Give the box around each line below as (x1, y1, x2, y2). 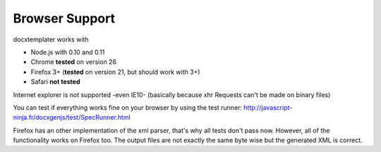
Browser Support (13, 11, 116, 26)
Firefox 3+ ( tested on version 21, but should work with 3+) (30, 68, 200, 76)
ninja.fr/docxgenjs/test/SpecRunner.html (13, 113, 131, 122)
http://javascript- (243, 103, 293, 112)
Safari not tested (30, 77, 80, 86)
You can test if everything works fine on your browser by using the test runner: (13, 103, 243, 112)
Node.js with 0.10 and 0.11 (30, 48, 105, 56)
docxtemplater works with (13, 35, 89, 44)
